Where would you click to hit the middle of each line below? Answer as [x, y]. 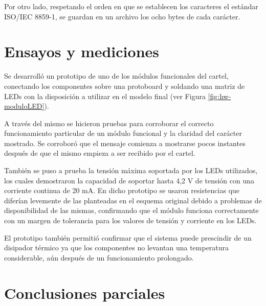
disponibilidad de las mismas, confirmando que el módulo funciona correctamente [131, 210]
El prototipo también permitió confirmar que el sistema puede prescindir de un [128, 237]
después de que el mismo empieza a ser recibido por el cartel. [100, 153]
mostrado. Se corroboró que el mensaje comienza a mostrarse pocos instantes [125, 143]
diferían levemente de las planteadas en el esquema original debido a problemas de [133, 200]
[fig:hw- [219, 96]
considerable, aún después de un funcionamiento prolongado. [99, 257]
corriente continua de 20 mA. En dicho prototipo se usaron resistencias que [122, 190]
